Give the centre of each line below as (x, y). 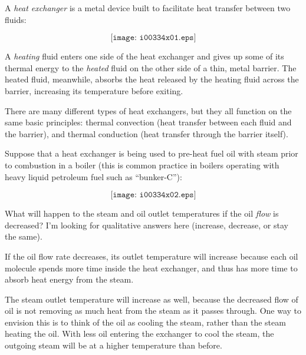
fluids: (16, 19)
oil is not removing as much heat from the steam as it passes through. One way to (153, 311)
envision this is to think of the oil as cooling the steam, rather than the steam (145, 322)
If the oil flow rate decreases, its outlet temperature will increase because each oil (152, 256)
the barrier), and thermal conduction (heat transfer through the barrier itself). (147, 133)
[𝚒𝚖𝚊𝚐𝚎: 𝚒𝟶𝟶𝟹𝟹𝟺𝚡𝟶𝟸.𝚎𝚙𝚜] (153, 195)
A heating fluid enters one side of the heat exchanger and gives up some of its (144, 56)
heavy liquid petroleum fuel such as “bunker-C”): (93, 176)
